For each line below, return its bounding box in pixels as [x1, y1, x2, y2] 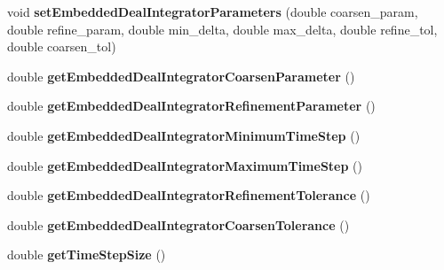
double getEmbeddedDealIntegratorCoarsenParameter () [7, 66, 355, 85]
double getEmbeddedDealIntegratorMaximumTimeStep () [7, 156, 363, 174]
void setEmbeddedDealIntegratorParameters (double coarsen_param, [7, 3, 418, 20]
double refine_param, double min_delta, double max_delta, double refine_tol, [7, 19, 438, 38]
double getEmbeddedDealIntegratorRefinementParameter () [7, 96, 376, 115]
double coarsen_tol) [7, 37, 116, 56]
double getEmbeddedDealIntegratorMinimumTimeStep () [7, 126, 361, 144]
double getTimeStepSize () [7, 245, 166, 264]
